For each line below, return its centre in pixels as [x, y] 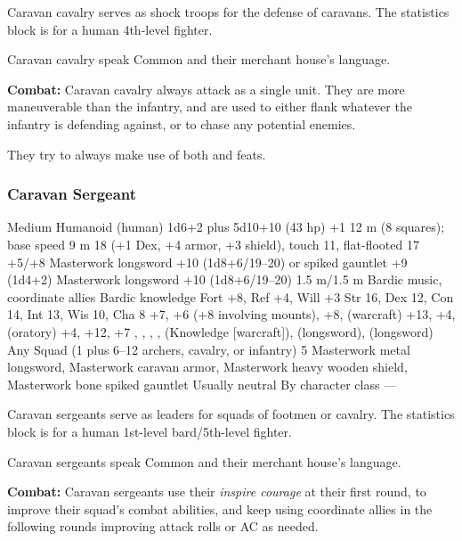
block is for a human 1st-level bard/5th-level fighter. [150, 431]
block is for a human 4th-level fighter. [110, 29]
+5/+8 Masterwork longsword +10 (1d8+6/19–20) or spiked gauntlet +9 [207, 262]
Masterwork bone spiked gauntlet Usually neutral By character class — [202, 384]
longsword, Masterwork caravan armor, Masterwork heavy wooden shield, [207, 367]
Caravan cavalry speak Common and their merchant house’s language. [199, 59]
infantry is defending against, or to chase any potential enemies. [182, 123]
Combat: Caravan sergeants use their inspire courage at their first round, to [217, 492]
